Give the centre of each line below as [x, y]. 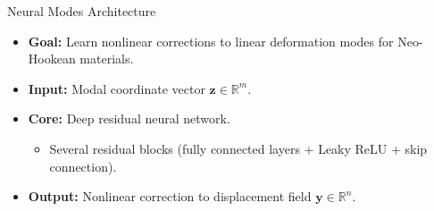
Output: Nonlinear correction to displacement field [170, 196]
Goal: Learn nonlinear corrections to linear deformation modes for [211, 41]
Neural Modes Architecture [82, 11]
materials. [107, 59]
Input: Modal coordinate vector [117, 88]
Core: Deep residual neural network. [129, 118]
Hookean [52, 59]
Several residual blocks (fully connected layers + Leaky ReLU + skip [238, 148]
